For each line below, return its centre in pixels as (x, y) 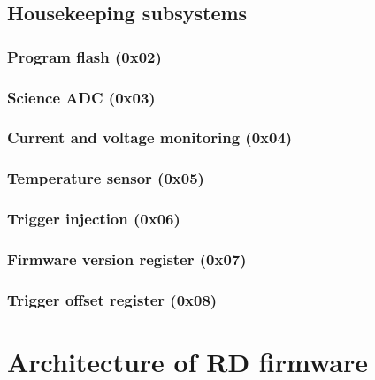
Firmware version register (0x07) (127, 258)
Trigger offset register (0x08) (112, 299)
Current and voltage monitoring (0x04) (150, 137)
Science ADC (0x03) (81, 97)
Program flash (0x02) (84, 56)
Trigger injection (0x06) (94, 219)
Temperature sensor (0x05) (106, 178)
